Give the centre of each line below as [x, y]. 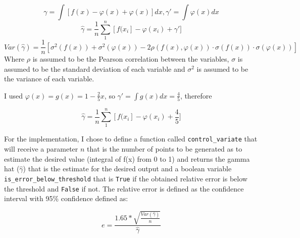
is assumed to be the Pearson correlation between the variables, [131, 59]
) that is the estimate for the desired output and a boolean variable [127, 169]
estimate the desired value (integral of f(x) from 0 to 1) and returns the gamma [127, 158]
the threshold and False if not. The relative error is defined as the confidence [124, 188]
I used [14, 95]
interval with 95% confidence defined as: [66, 198]
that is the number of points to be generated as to [165, 149]
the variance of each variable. [49, 79]
